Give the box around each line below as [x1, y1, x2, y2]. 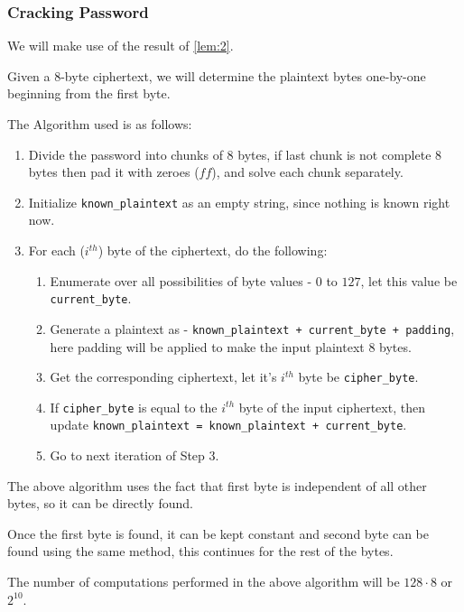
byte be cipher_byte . [298, 367, 419, 386]
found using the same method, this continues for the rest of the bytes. [7, 542, 394, 561]
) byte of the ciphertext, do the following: [97, 241, 328, 260]
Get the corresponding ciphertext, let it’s [50, 367, 277, 386]
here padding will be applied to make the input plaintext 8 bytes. [50, 337, 412, 356]
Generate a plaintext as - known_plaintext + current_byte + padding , [50, 319, 455, 338]
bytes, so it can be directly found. [7, 494, 193, 513]
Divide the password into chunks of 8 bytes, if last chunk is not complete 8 [28, 144, 442, 163]
